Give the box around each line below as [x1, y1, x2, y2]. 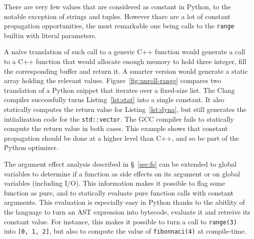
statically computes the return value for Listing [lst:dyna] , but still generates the [4, 104, 247, 114]
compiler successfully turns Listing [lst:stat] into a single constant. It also [4, 94, 225, 105]
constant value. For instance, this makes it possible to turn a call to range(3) [4, 216, 237, 226]
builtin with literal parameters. [4, 30, 97, 40]
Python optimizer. [4, 142, 59, 152]
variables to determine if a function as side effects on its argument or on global [4, 168, 240, 178]
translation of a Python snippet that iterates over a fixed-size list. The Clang [4, 85, 235, 95]
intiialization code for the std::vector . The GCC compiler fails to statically [4, 113, 234, 124]
